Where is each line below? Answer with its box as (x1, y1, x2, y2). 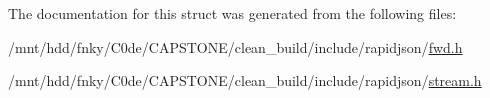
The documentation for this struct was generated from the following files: (8, 3, 457, 23)
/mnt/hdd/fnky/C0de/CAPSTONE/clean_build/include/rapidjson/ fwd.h (8, 36, 463, 57)
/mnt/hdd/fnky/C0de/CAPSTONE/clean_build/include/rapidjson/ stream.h (8, 70, 482, 91)
